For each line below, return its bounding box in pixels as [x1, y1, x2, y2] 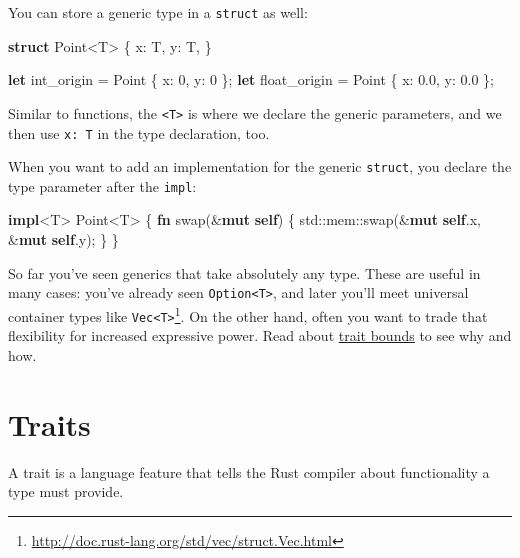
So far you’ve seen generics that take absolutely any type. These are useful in [8, 262, 481, 283]
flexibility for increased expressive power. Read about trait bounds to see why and [8, 325, 512, 346]
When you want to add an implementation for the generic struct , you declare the [8, 156, 512, 177]
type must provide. [8, 481, 124, 502]
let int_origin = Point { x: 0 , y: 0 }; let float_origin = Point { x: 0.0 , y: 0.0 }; [8, 69, 495, 90]
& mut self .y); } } [8, 229, 119, 250]
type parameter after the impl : [8, 175, 197, 196]
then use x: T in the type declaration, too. [8, 122, 270, 143]
